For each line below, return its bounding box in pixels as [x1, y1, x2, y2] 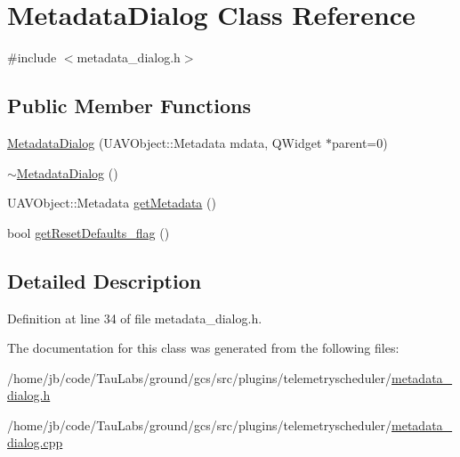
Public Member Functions [7, 92, 251, 119]
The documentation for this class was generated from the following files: [7, 339, 399, 357]
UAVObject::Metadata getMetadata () [7, 193, 216, 212]
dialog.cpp [7, 433, 63, 452]
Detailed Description [7, 266, 202, 294]
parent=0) [332, 133, 388, 151]
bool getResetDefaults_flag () [7, 223, 170, 241]
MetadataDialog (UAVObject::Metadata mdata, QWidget [7, 133, 322, 151]
